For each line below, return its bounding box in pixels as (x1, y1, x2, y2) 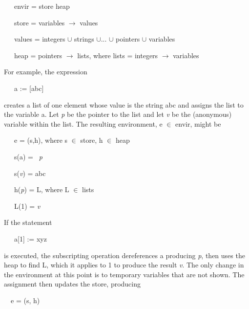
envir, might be (175, 118, 221, 129)
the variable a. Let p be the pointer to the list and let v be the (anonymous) (4, 109, 232, 119)
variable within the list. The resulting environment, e (4, 118, 163, 129)
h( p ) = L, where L (14, 184, 69, 195)
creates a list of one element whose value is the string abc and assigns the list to (4, 99, 244, 110)
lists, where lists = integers (77, 50, 158, 60)
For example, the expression (4, 66, 87, 77)
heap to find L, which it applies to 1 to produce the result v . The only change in (4, 260, 244, 270)
